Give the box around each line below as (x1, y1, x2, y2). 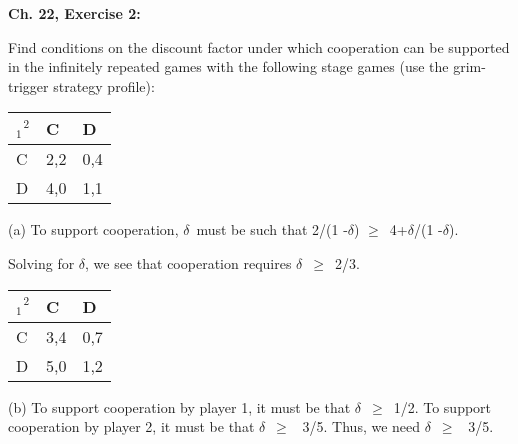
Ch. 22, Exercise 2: (8, 3, 141, 23)
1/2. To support (393, 396, 492, 417)
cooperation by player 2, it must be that (8, 416, 255, 437)
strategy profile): (53, 75, 155, 96)
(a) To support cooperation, (8, 219, 179, 240)
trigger (8, 75, 49, 96)
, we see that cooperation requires (85, 252, 292, 273)
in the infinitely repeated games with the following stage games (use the (8, 56, 449, 77)
